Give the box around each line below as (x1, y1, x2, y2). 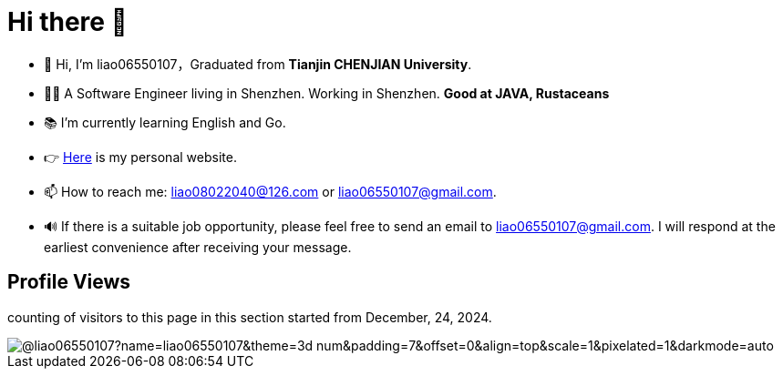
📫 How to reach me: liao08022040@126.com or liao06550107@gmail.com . (44, 183, 497, 199)
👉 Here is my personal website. (44, 148, 237, 165)
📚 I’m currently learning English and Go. (44, 114, 286, 130)
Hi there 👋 (7, 6, 128, 37)
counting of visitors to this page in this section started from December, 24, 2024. (7, 309, 492, 325)
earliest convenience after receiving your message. (44, 239, 352, 255)
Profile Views (7, 270, 131, 294)
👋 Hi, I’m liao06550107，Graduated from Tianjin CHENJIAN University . (44, 56, 472, 72)
